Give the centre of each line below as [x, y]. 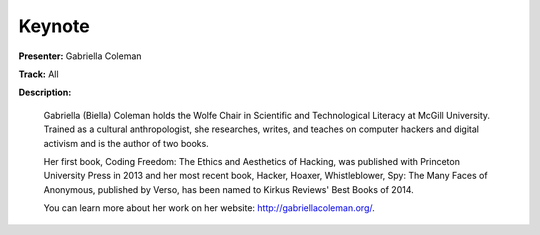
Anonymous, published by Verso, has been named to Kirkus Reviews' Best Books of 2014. [228, 189]
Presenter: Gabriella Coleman [80, 56]
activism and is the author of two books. [126, 143]
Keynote [54, 26]
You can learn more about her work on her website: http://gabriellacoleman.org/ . [209, 208]
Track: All [38, 74]
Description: [45, 92]
